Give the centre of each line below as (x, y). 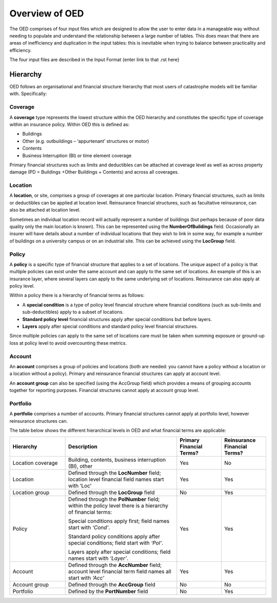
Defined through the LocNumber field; (115, 473)
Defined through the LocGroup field (112, 493)
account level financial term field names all (120, 572)
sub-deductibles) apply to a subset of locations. (73, 312)
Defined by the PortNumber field (108, 592)
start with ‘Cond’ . (89, 527)
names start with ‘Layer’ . (98, 558)
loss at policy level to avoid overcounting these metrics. (68, 343)
